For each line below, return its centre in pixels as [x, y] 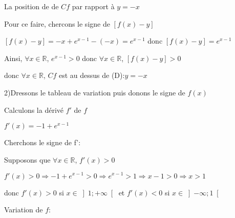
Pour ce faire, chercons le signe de [57, 23]
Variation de [24, 210]
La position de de [31, 6]
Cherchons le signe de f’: [42, 142]
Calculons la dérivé [34, 110]
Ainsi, [13, 58]
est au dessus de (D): [92, 75]
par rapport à [93, 6]
